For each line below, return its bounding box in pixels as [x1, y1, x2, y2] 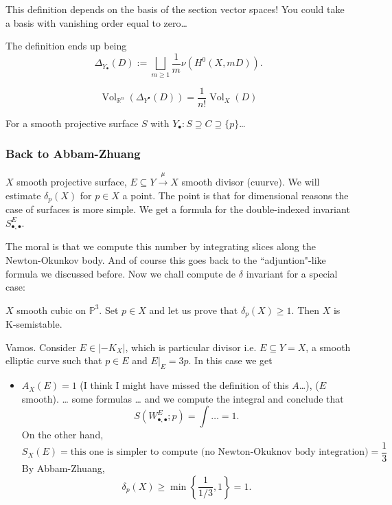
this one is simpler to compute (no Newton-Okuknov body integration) [70, 447, 369, 458]
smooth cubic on [16, 302, 87, 317]
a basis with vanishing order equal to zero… [5, 15, 187, 30]
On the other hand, [21, 427, 104, 442]
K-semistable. [5, 317, 62, 331]
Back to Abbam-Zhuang [5, 145, 141, 162]
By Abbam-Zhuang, [21, 461, 105, 475]
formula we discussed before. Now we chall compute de [5, 266, 236, 280]
